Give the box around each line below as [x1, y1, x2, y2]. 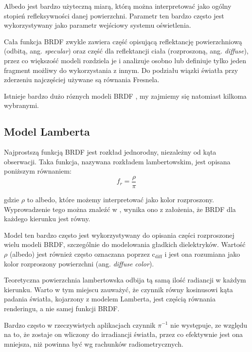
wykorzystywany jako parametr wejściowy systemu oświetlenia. [4, 20, 191, 30]
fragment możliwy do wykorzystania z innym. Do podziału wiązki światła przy [4, 65, 238, 75]
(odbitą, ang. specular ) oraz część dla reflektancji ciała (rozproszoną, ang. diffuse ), [4, 46, 249, 56]
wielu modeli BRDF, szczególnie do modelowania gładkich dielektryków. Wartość [4, 239, 246, 249]
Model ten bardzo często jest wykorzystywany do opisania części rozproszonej [4, 229, 234, 240]
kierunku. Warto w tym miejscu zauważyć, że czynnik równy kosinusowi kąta [4, 284, 233, 294]
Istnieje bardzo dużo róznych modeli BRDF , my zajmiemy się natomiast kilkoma [4, 90, 247, 101]
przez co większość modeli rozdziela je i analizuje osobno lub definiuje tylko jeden [4, 55, 247, 65]
